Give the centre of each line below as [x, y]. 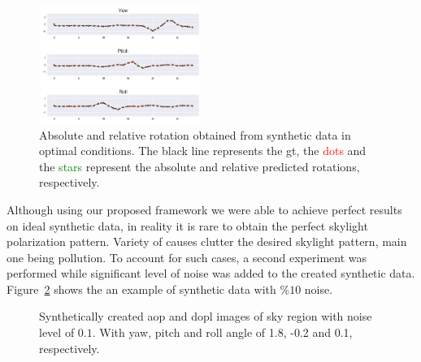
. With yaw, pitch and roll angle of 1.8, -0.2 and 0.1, [222, 332]
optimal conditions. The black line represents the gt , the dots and [203, 151]
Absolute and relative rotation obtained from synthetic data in [195, 134]
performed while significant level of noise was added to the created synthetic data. [211, 273]
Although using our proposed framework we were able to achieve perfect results [204, 209]
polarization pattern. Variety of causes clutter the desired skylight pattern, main [207, 241]
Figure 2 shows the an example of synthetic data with [141, 289]
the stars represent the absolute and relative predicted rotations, [200, 166]
